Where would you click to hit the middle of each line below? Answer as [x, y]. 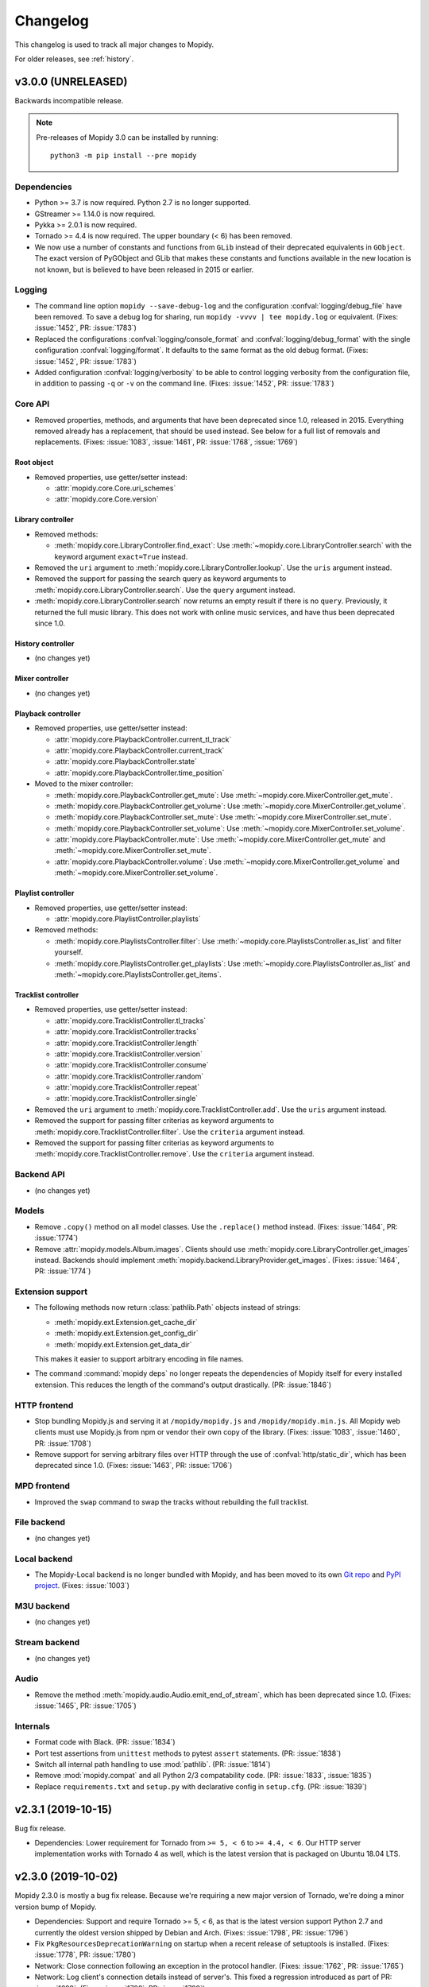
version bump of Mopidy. [56, 1907]
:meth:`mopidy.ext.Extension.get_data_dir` [123, 1344]
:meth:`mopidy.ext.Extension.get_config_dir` [126, 1333]
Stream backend [47, 1643]
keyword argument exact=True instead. [121, 556]
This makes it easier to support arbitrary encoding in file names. [139, 1358]
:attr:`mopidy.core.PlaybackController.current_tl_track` [143, 739]
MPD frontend [43, 1486]
